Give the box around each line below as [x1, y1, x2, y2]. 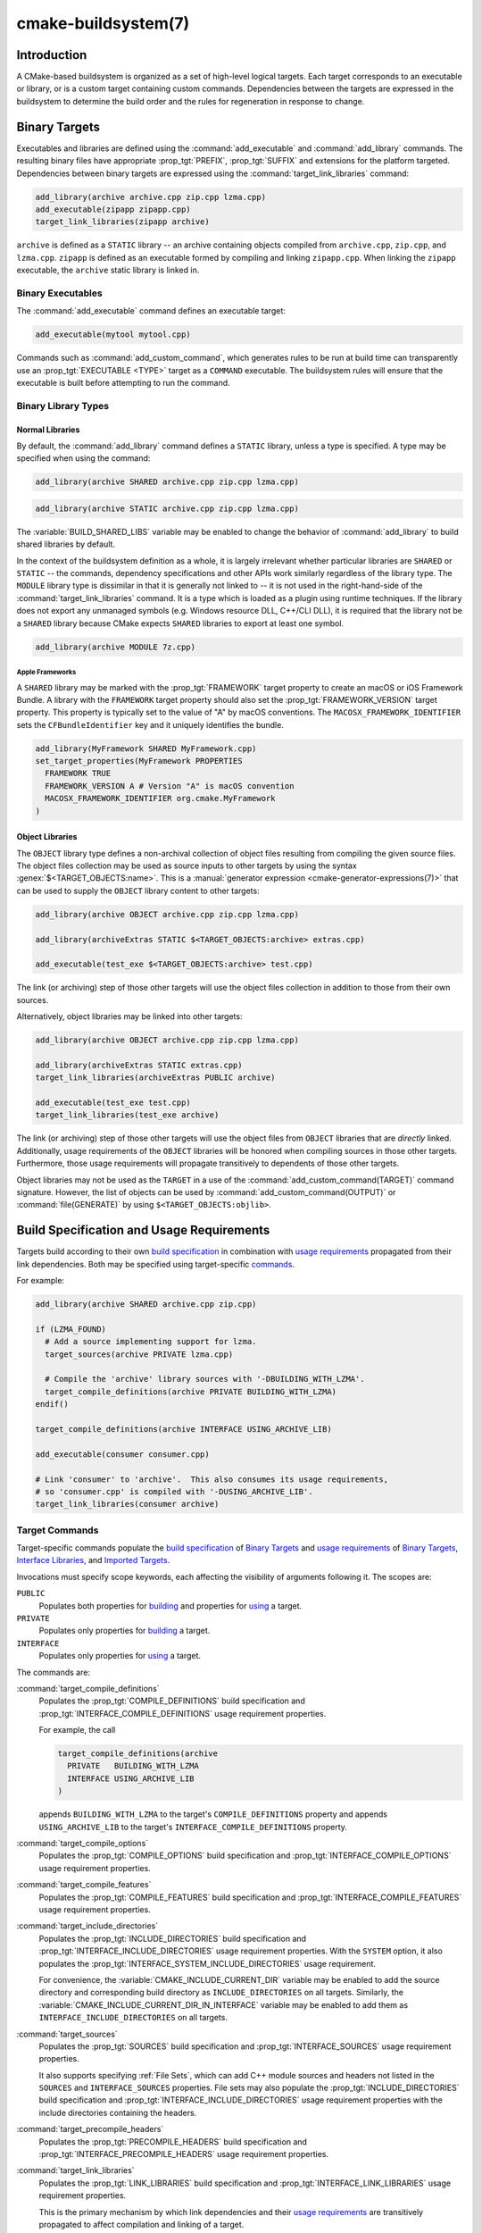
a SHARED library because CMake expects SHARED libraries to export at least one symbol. [16, 617, 344, 629]
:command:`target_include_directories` [16, 1920, 159, 1931]
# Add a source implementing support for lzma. [45, 1336, 257, 1347]
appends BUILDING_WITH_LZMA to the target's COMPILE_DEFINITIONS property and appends [38, 1809, 388, 1819]
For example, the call [38, 1725, 116, 1735]
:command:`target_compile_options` [16, 1838, 149, 1849]
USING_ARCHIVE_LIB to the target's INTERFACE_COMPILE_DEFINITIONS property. [38, 1821, 348, 1832]
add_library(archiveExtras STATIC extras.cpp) [35, 1059, 243, 1070]
